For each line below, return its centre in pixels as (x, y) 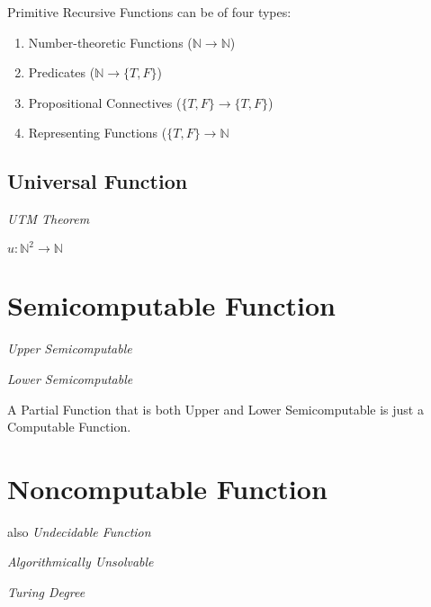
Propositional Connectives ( (105, 102)
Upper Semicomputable (70, 348)
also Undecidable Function (79, 531)
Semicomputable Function (172, 305)
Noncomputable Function (167, 488)
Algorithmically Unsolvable (81, 562)
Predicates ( (62, 72)
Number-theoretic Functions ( (110, 42)
